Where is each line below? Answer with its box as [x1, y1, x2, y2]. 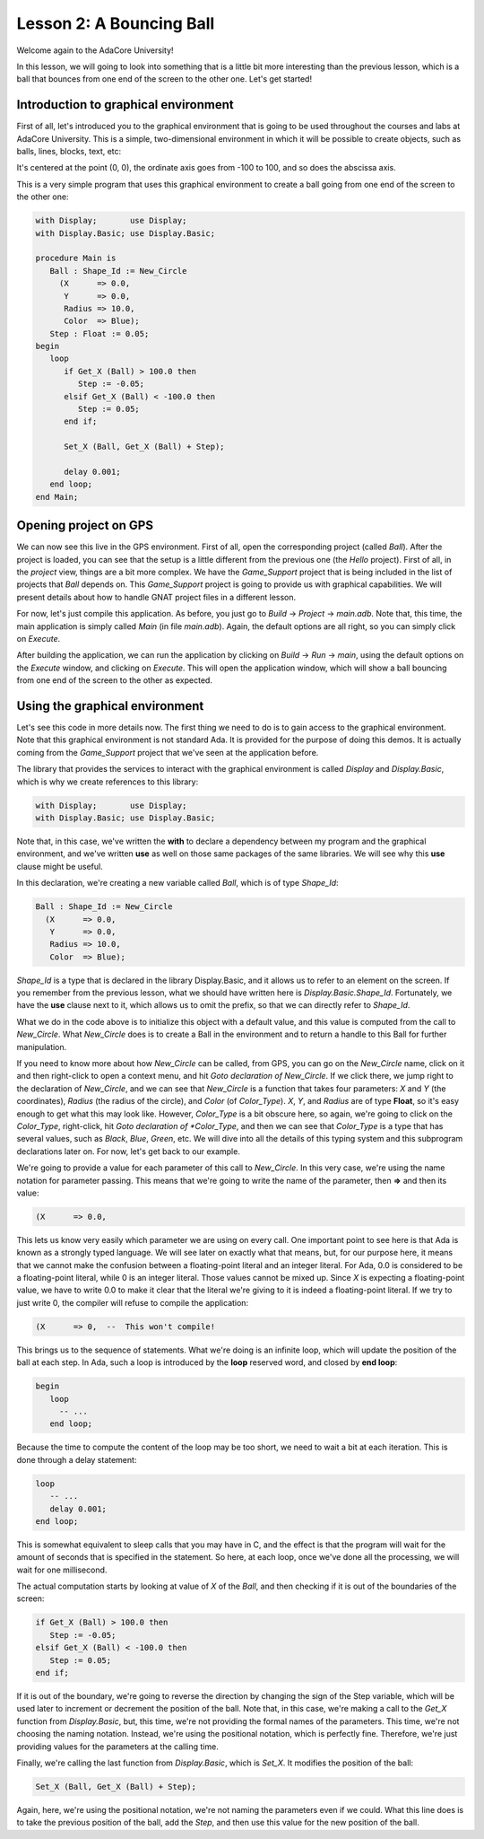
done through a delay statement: [16, 1454, 137, 1465]
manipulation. [16, 1041, 67, 1052]
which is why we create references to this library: [16, 776, 199, 787]
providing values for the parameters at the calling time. [16, 1741, 219, 1752]
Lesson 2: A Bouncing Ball [16, 13, 215, 33]
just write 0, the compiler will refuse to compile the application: [16, 1297, 249, 1308]
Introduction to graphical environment [16, 97, 234, 112]
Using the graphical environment [16, 698, 204, 714]
